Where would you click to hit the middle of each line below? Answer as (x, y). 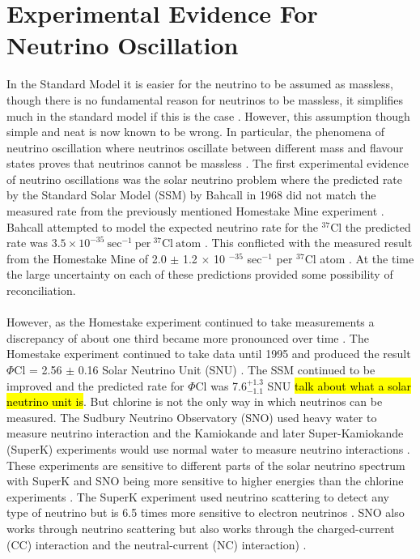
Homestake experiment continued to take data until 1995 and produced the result (209, 354)
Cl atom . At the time (359, 258)
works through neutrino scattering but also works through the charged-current (201, 528)
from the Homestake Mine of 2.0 (87, 258)
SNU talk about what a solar (339, 385)
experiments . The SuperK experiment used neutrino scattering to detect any (198, 496)
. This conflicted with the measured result (308, 243)
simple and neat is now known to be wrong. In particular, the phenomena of (195, 132)
